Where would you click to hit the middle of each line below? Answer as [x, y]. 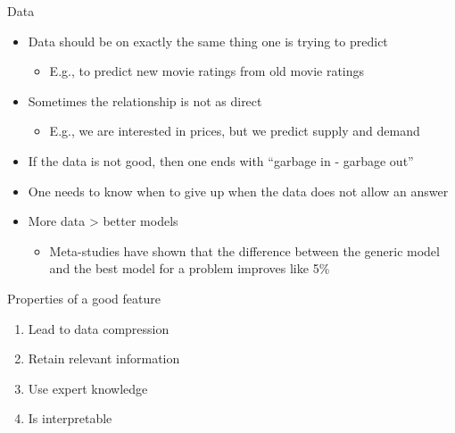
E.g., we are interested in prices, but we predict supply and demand [235, 131]
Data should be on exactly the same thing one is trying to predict [208, 41]
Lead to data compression [99, 328]
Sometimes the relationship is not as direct [145, 100]
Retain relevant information [104, 358]
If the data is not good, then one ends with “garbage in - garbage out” [221, 160]
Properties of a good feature [84, 298]
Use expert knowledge [88, 388]
